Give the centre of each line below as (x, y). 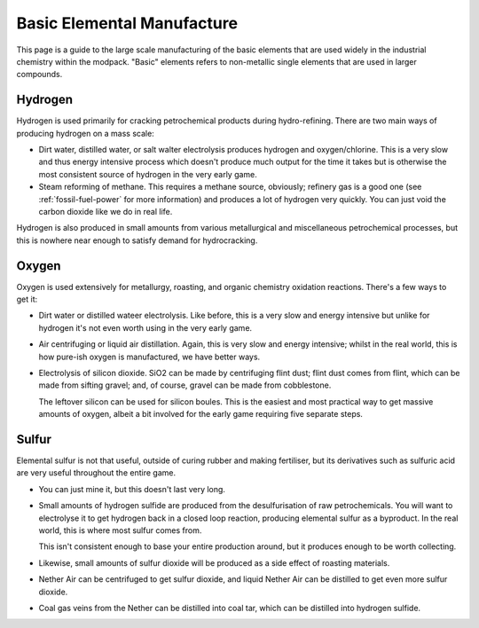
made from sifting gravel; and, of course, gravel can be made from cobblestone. (185, 385)
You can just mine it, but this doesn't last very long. (132, 489)
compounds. (39, 75)
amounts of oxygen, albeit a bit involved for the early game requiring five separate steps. (201, 414)
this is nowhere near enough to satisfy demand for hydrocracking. (137, 240)
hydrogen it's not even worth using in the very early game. (145, 327)
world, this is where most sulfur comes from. (120, 530)
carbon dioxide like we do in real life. (106, 211)
